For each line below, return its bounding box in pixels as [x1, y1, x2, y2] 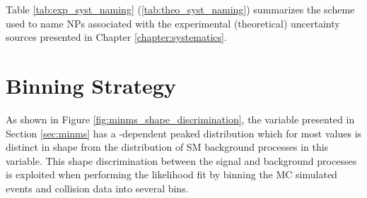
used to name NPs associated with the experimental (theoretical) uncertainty [6, 16, 340, 30]
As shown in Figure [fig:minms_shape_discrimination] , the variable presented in [6, 111, 355, 126]
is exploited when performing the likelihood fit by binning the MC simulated [6, 167, 337, 182]
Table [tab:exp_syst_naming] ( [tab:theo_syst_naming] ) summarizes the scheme [6, 2, 355, 16]
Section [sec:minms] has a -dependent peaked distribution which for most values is [6, 125, 362, 140]
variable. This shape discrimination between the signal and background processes [6, 153, 357, 168]
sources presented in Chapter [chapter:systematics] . [6, 30, 227, 44]
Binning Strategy [6, 70, 176, 99]
